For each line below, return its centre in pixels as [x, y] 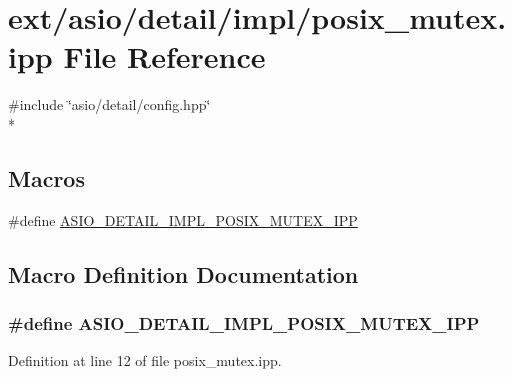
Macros [46, 177]
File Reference [164, 56]
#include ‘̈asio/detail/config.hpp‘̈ [109, 104]
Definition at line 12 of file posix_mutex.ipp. [145, 360]
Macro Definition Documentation [183, 273]
